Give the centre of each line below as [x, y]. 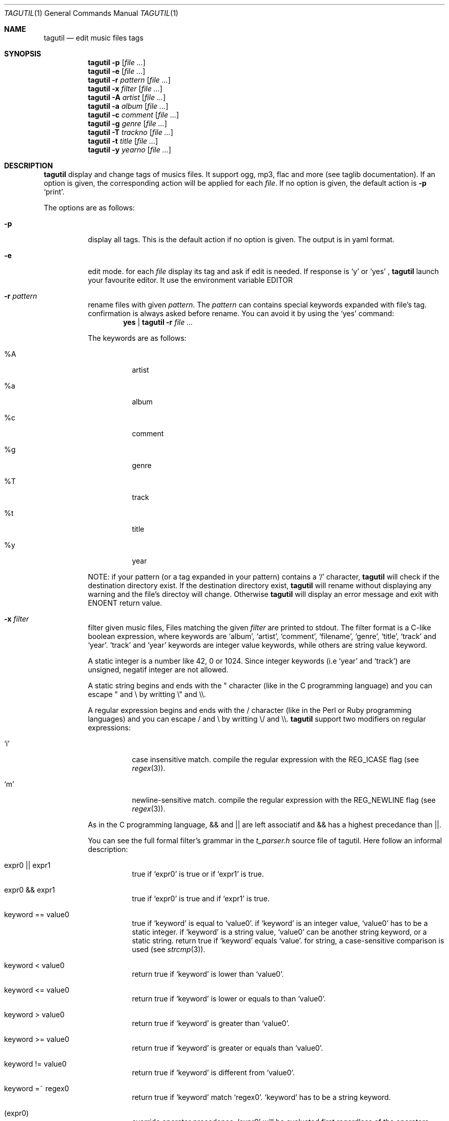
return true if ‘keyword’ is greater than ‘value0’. [211, 1023]
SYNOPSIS [23, 54]
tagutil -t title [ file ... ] [123, 141]
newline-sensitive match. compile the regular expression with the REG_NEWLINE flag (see [284, 800]
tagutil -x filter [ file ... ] [125, 89]
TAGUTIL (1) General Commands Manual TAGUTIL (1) [91, 13]
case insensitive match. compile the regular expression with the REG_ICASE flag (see [275, 759]
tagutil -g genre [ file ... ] [127, 123]
